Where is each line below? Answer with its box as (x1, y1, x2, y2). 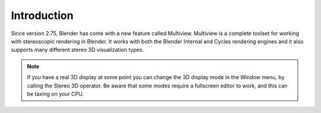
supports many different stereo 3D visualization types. (11, 46, 144, 54)
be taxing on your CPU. (27, 90, 84, 98)
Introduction (11, 9, 74, 22)
